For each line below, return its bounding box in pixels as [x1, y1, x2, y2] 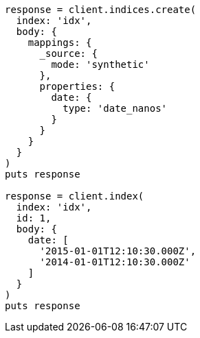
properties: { [39, 81, 115, 92]
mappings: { [27, 37, 92, 48]
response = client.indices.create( [5, 4, 197, 15]
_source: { [39, 48, 98, 59]
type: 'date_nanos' [63, 103, 168, 114]
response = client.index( [5, 191, 144, 202]
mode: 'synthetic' [51, 59, 150, 70]
